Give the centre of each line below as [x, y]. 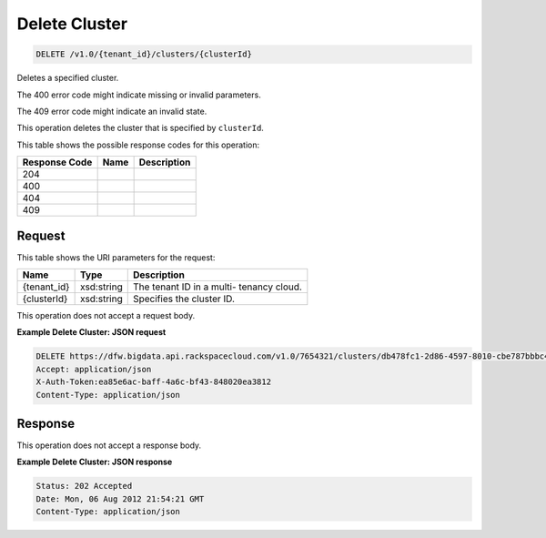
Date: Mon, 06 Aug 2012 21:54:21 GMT [120, 499]
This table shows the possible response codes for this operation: [138, 145]
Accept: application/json [94, 369]
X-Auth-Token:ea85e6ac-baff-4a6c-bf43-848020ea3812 [154, 382]
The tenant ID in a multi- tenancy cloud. [217, 287]
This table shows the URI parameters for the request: [116, 257]
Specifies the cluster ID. [184, 299]
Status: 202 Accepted [84, 486]
